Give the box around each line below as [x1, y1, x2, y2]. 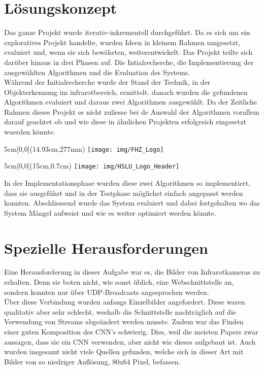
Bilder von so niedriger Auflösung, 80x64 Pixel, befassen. [4, 356, 181, 366]
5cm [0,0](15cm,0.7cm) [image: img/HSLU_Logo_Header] [4, 160, 180, 171]
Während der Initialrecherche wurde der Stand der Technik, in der [4, 77, 211, 87]
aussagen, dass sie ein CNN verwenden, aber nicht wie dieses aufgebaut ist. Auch [4, 336, 256, 347]
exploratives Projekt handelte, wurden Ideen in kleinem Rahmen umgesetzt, [4, 37, 240, 47]
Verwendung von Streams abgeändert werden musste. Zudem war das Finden [4, 316, 244, 327]
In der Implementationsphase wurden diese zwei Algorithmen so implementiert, [4, 177, 250, 188]
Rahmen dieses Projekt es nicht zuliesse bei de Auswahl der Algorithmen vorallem [4, 106, 259, 117]
